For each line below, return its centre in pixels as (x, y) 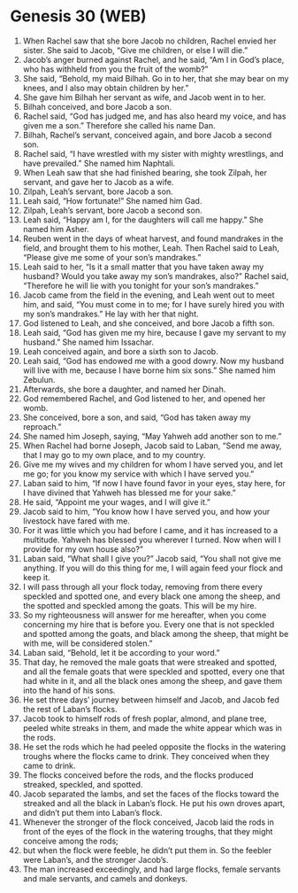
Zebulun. (39, 379)
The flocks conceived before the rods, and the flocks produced (138, 775)
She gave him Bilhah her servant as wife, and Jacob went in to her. (144, 97)
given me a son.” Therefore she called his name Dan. (119, 125)
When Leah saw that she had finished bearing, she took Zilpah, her (145, 172)
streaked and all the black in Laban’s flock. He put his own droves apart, (154, 803)
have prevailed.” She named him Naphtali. (99, 163)
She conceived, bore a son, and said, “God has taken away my (137, 417)
